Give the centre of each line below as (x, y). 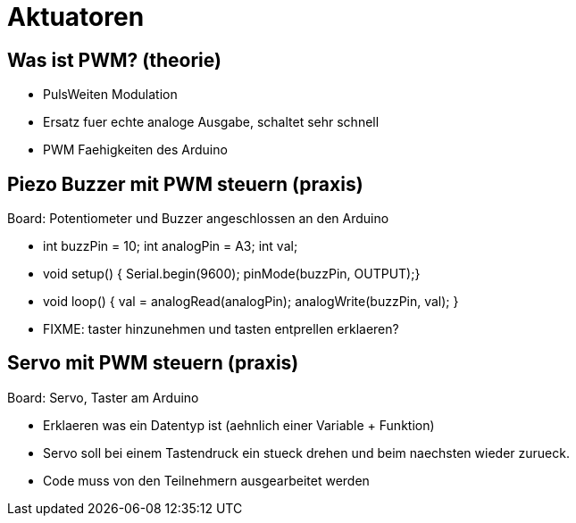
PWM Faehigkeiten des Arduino (135, 150)
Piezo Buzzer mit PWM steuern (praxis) (185, 184)
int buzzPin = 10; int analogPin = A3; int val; (171, 246)
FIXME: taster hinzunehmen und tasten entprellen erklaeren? (221, 329)
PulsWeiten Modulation (110, 95)
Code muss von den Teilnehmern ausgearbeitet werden (206, 480)
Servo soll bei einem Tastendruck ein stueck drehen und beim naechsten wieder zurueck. (306, 452)
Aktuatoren (76, 17)
